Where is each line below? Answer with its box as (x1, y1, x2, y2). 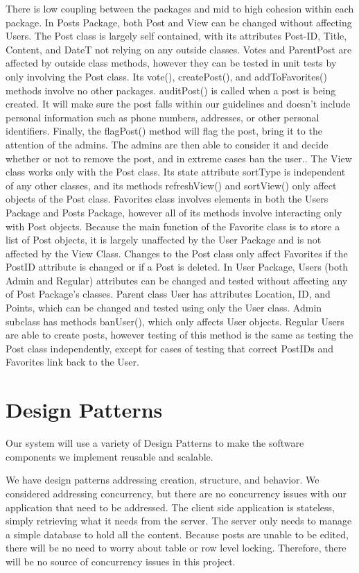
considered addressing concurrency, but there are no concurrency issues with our (6, 486, 347, 500)
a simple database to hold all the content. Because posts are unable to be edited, (6, 527, 349, 541)
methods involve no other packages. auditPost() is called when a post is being (6, 83, 336, 97)
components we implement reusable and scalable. (6, 449, 213, 463)
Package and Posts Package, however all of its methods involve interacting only (6, 205, 342, 219)
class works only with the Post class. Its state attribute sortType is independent (6, 164, 346, 179)
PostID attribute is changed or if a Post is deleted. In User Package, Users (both (6, 259, 349, 274)
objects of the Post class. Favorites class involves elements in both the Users (6, 191, 329, 206)
